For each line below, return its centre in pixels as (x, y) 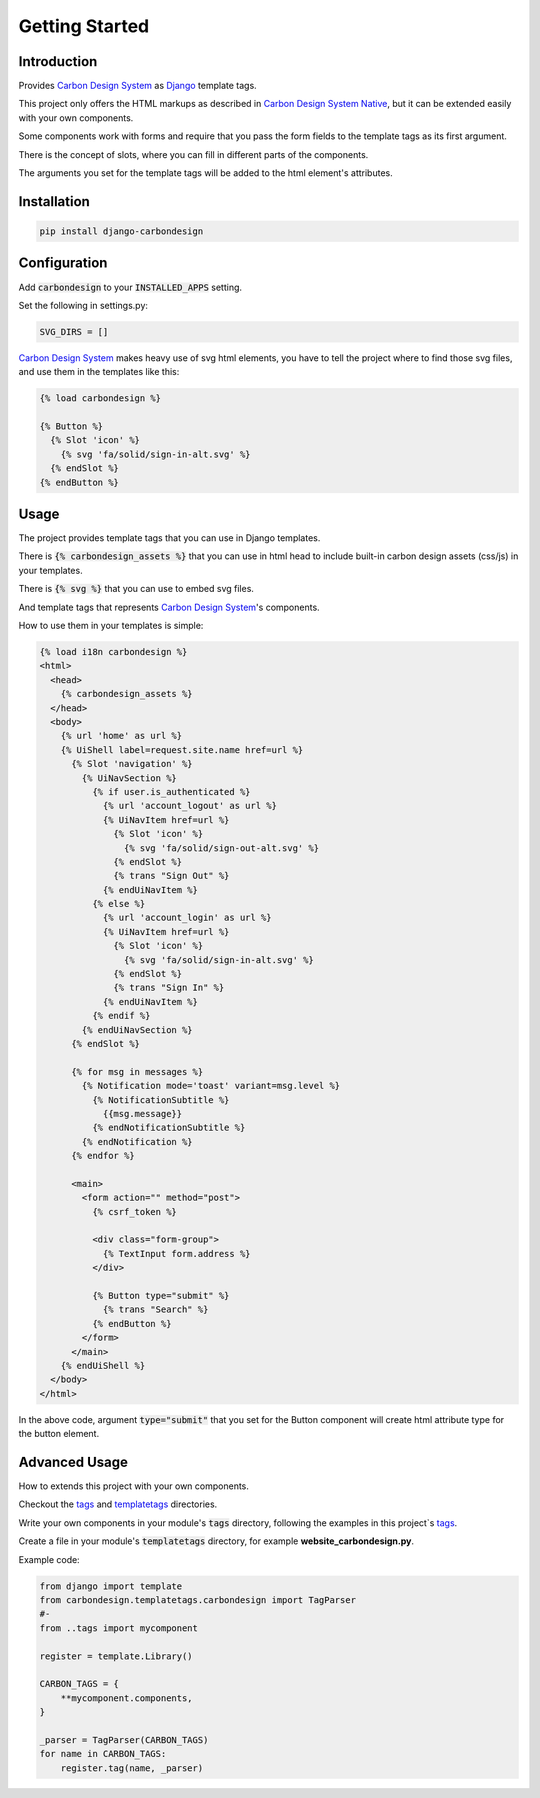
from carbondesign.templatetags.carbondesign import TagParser (198, 1599)
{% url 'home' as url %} (121, 736)
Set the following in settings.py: (83, 305)
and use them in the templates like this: (99, 372)
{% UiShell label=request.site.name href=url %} (182, 749)
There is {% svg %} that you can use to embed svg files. (136, 589)
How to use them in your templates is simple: (111, 626)
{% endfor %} (103, 1156)
